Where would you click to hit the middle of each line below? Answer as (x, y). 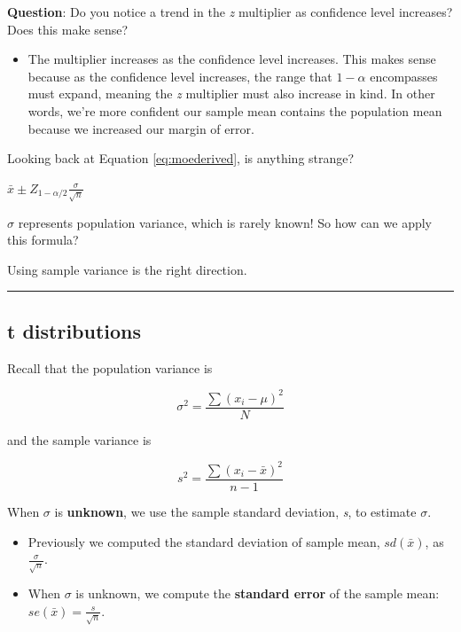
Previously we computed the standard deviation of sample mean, (204, 541)
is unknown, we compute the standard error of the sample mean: (258, 593)
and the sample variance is (79, 439)
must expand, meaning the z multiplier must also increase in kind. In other (231, 94)
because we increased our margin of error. (141, 128)
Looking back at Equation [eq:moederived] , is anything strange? (181, 158)
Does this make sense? (68, 29)
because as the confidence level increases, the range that (180, 76)
